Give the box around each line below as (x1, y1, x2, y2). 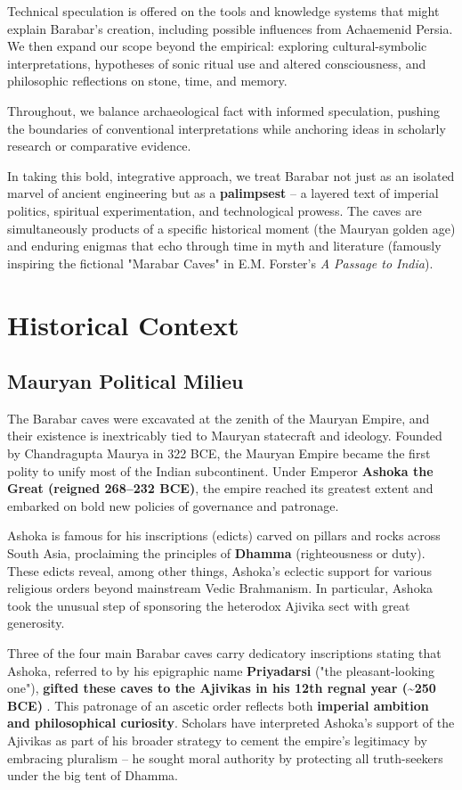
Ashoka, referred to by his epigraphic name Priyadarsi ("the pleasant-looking (7, 661, 434, 679)
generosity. (7, 613, 65, 632)
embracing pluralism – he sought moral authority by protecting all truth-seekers (7, 748, 443, 767)
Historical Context (7, 306, 239, 342)
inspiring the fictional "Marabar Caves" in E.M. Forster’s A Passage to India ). (7, 253, 434, 272)
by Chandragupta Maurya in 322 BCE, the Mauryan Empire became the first (7, 444, 431, 463)
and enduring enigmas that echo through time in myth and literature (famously (7, 236, 442, 255)
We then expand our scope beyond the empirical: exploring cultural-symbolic (7, 37, 427, 55)
